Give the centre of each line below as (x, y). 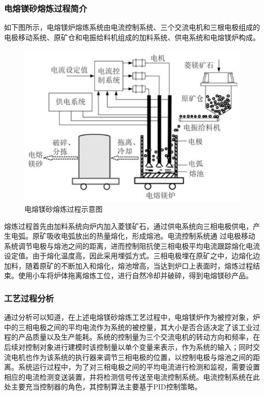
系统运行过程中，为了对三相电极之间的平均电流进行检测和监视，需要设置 (139, 367)
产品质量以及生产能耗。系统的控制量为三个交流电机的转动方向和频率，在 (139, 337)
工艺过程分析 (29, 298)
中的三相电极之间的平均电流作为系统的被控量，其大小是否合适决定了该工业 (128, 327)
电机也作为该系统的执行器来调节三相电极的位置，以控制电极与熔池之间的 (132, 357)
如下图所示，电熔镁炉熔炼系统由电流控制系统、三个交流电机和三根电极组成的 (132, 27)
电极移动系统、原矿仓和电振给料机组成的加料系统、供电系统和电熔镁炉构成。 (132, 37)
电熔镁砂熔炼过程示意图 (63, 208)
